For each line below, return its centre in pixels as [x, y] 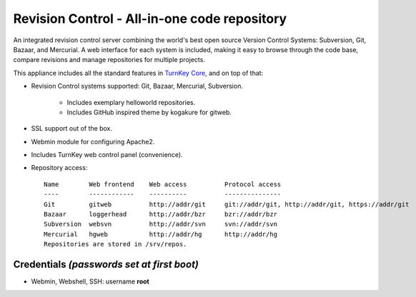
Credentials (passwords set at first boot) [106, 265]
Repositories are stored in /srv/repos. [115, 244]
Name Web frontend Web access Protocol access [163, 184]
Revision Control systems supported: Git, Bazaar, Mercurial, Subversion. [137, 86]
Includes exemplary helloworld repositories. [131, 102]
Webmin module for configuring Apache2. [93, 141]
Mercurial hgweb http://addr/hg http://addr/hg [161, 234]
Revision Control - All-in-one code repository [150, 19]
